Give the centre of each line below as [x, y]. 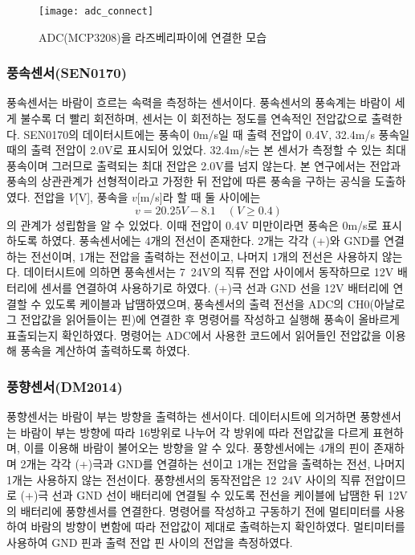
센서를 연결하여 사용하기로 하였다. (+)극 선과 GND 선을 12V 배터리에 [215, 288]
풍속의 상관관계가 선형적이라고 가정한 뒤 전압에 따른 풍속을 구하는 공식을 [189, 181]
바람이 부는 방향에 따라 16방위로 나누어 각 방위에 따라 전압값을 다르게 [195, 432]
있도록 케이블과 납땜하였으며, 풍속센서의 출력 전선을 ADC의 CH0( [209, 303]
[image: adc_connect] [96, 11]
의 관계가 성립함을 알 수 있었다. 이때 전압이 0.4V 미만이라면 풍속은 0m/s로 [192, 224]
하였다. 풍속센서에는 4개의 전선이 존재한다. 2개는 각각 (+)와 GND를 [211, 241]
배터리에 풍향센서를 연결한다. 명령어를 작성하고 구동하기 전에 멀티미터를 [201, 510]
